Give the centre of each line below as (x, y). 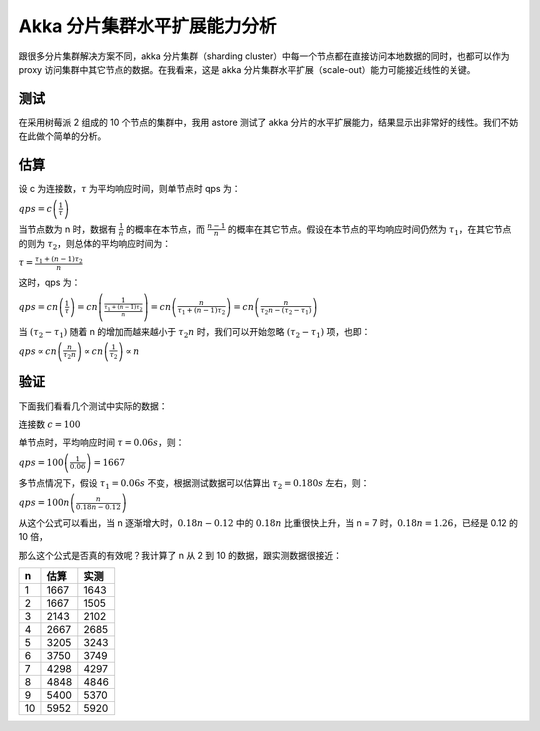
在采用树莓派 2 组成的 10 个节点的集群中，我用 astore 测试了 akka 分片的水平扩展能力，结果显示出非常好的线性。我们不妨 (268, 122)
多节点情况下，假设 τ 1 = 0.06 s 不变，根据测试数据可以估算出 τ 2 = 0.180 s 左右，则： (194, 483)
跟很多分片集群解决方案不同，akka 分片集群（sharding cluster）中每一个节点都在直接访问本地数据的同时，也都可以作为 (264, 56)
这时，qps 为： (49, 282)
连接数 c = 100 (49, 424)
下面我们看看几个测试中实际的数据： (93, 406)
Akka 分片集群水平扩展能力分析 (147, 26)
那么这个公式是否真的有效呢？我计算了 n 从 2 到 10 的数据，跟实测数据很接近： (180, 555)
